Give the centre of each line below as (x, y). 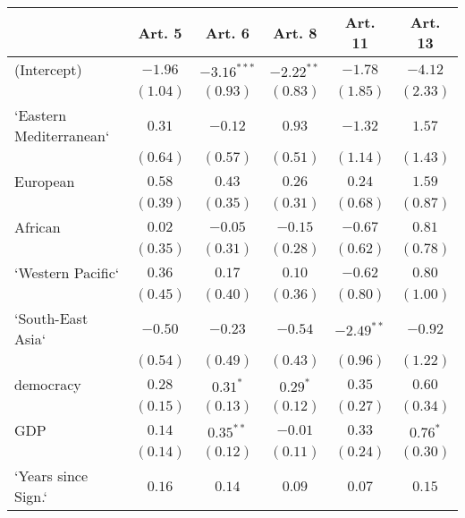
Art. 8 (295, 32)
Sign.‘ (31, 496)
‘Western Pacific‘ (67, 272)
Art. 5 (160, 32)
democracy (48, 384)
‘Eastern (41, 115)
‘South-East (51, 318)
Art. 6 (227, 32)
